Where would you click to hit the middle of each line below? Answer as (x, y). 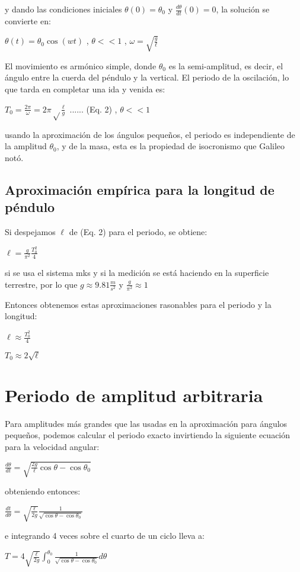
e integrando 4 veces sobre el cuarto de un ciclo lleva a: (105, 536)
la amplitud (26, 146)
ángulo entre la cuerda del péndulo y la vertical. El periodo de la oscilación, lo (147, 77)
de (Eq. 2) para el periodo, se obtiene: (138, 232)
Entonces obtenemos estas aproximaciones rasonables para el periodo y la (138, 304)
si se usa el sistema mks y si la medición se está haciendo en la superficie (137, 273)
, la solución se (243, 9)
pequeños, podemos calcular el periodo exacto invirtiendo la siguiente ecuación (148, 435)
